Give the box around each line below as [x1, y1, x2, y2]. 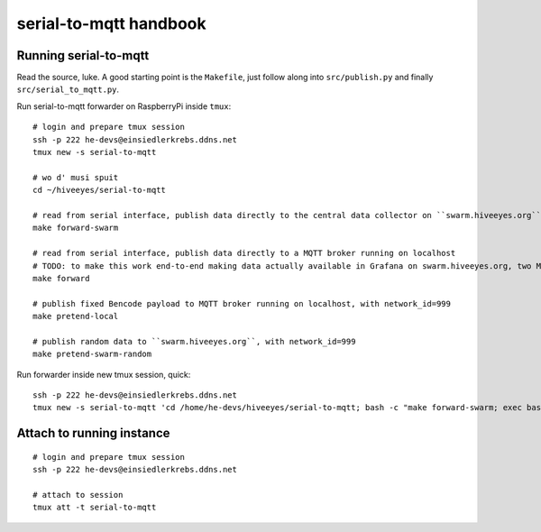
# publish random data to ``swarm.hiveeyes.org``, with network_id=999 [32, 336, 356, 346]
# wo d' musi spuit [32, 172, 119, 182]
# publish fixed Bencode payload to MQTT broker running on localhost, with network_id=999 [32, 298, 451, 308]
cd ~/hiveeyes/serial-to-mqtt [32, 185, 167, 196]
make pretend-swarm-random [32, 349, 152, 360]
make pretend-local [32, 311, 119, 322]
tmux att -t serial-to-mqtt [32, 502, 157, 513]
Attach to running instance [16, 426, 170, 441]
